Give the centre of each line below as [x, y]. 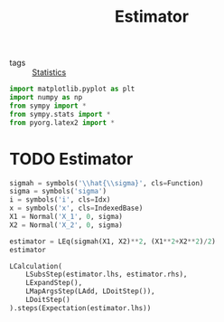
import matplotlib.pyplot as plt [72, 89]
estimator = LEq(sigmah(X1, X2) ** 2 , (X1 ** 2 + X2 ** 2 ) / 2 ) [113, 241]
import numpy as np [46, 98]
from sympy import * [48, 106]
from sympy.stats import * [60, 114]
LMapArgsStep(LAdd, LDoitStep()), [90, 291]
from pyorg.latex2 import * [62, 123]
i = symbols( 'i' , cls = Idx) [60, 200]
